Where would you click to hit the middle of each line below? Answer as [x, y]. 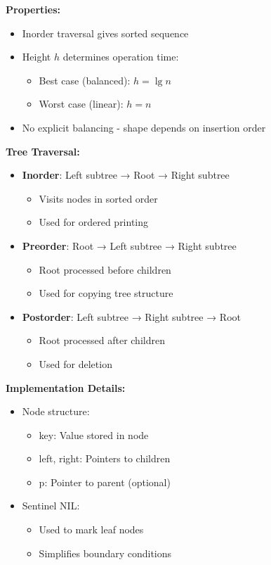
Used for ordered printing [94, 222]
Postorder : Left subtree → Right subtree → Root [131, 316]
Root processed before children [105, 269]
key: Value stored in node [94, 434]
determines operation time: [121, 57]
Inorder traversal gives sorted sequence [105, 33]
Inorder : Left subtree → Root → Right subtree [126, 175]
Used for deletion [75, 363]
